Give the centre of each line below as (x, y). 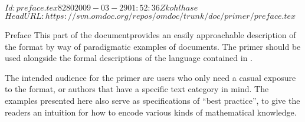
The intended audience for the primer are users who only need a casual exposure (150, 77)
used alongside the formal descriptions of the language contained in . (129, 58)
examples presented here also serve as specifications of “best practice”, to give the (152, 100)
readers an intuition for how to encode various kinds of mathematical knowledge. (151, 112)
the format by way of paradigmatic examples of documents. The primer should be (153, 46)
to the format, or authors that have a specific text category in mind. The (137, 89)
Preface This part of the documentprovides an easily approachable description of (150, 35)
